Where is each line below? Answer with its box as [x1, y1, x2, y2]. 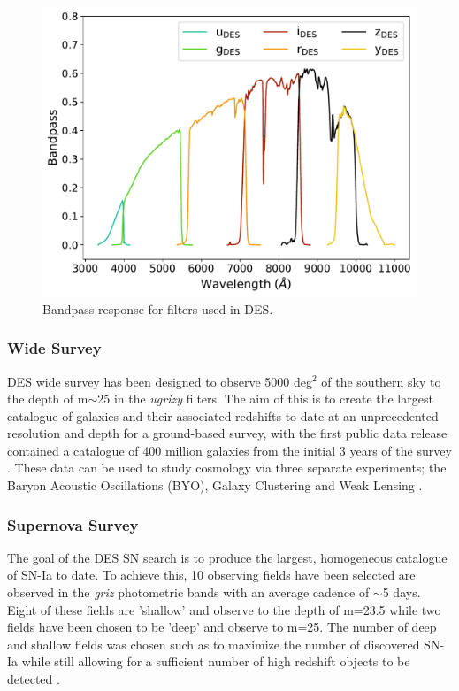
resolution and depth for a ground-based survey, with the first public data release [7, 424, 448, 442]
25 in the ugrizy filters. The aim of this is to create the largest [97, 389, 433, 408]
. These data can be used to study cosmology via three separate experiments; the [7, 458, 447, 477]
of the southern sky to [321, 372, 441, 390]
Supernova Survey [7, 513, 139, 535]
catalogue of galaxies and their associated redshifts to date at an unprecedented [7, 406, 439, 425]
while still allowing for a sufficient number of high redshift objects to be [21, 652, 410, 671]
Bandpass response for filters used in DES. [42, 299, 273, 318]
